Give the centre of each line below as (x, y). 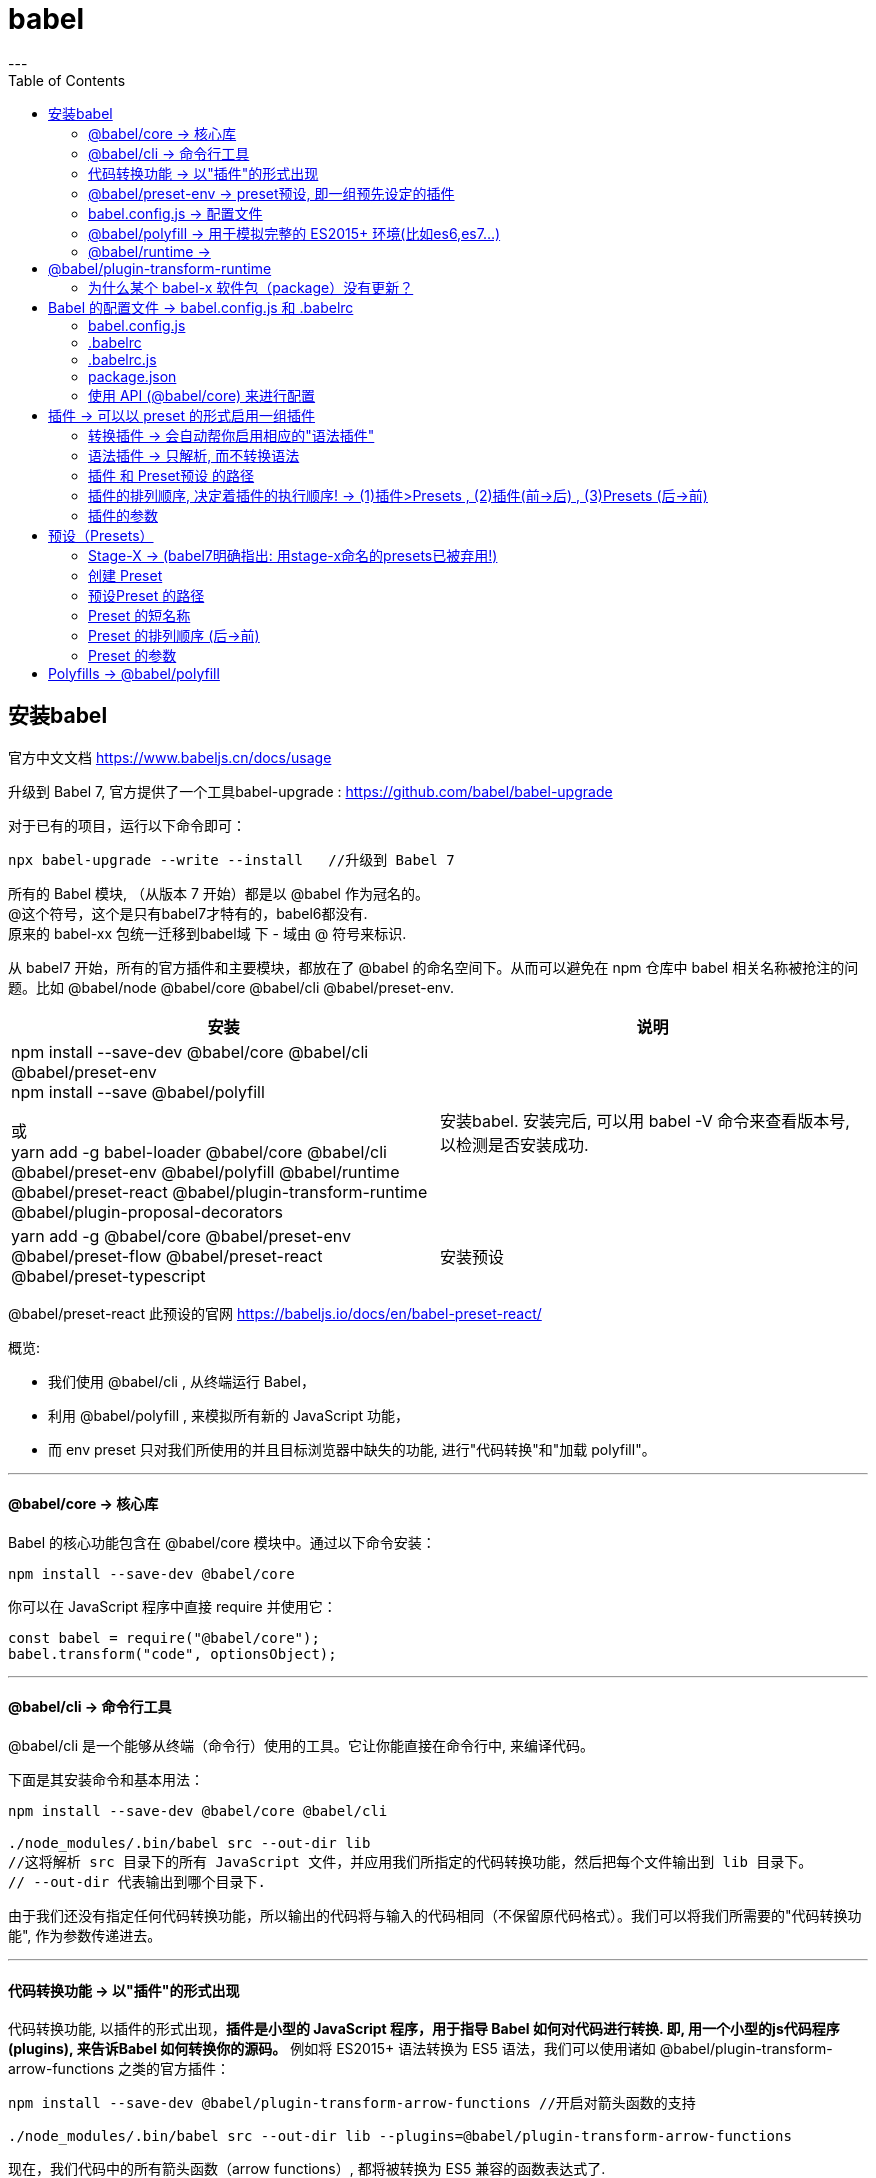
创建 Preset (125, 575)
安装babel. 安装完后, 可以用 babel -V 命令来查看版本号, (645, 1120)
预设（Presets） (101, 535)
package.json (132, 376)
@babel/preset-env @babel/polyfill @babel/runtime (205, 1171)
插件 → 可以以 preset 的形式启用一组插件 (182, 415)
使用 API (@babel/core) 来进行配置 (202, 395)
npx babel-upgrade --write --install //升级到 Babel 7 (231, 859)
